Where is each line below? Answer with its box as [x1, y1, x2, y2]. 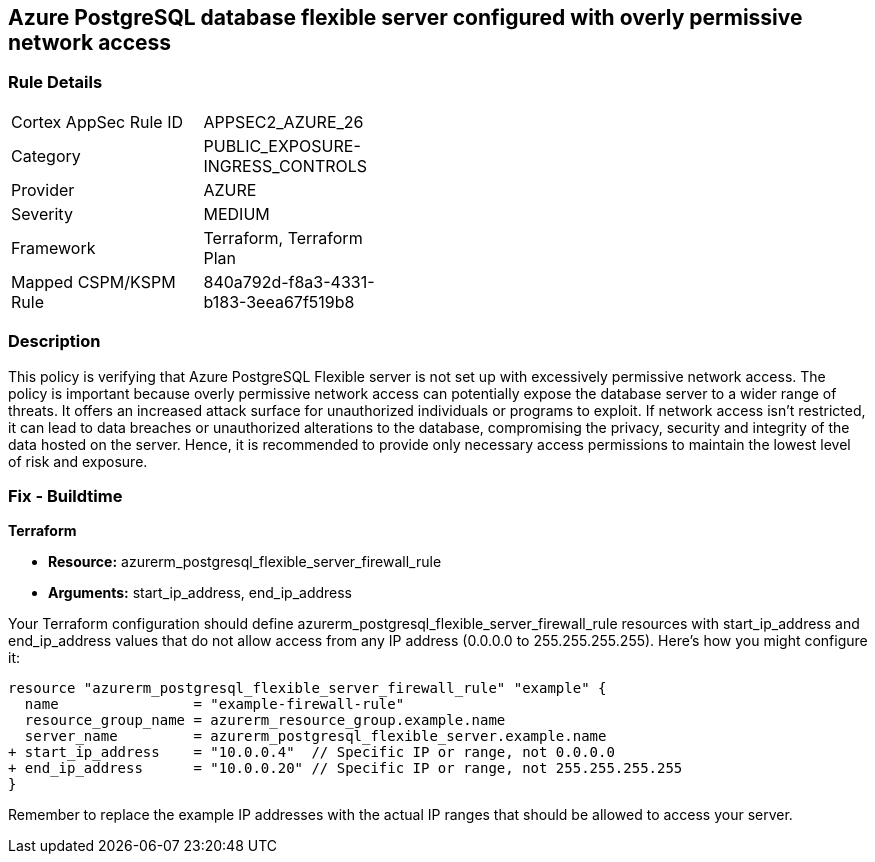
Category [11, 145, 81, 166]
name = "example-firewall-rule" [24, 696, 405, 713]
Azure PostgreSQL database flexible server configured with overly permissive [8, 5, 803, 30]
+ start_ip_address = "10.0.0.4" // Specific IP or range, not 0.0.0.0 [8, 744, 615, 761]
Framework [11, 237, 96, 258]
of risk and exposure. [8, 452, 148, 470]
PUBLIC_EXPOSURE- [203, 135, 361, 156]
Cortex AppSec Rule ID [11, 111, 184, 132]
